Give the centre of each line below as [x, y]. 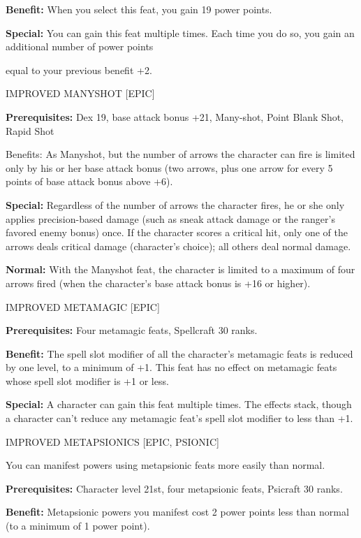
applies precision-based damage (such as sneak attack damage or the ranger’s [170, 218]
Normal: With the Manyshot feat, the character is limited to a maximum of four [180, 269]
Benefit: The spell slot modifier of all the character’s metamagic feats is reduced [179, 353]
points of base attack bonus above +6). [89, 181]
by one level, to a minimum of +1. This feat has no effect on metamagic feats [171, 367]
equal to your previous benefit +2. [79, 70]
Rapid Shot [30, 130]
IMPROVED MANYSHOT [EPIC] [80, 93]
